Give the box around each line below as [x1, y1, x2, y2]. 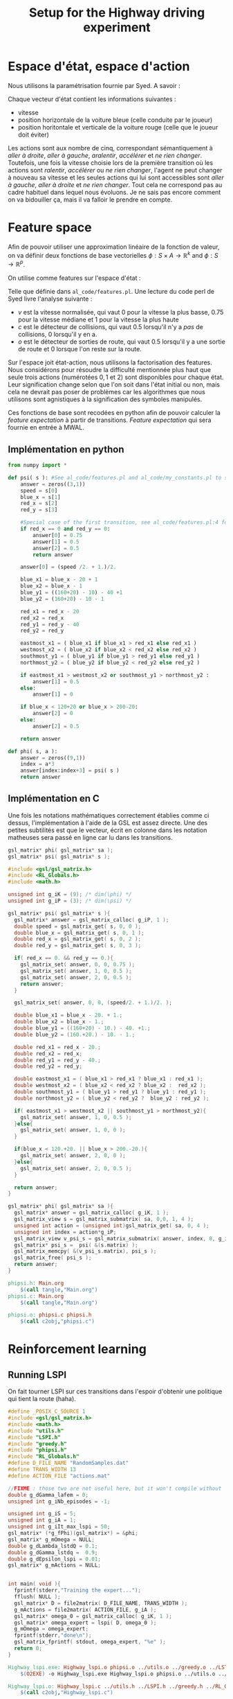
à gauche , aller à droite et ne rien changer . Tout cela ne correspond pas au [8, 180, 223, 188]
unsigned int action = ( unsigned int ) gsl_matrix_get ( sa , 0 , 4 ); [14, 1222, 209, 1229]
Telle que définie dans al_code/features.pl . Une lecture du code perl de [8, 288, 215, 296]
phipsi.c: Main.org [8, 1292, 64, 1300]
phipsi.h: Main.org [8, 1280, 64, 1287]
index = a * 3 [20, 761, 55, 768]
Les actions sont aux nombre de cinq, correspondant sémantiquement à [8, 143, 213, 152]
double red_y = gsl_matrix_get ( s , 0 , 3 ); [14, 942, 141, 949]
